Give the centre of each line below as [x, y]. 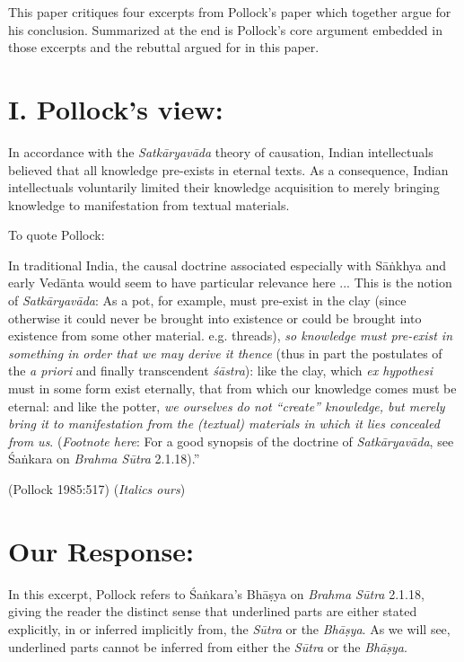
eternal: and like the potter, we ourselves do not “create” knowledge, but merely [227, 406]
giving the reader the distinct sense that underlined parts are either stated [213, 611]
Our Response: [101, 550]
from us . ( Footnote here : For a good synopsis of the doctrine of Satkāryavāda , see [231, 441]
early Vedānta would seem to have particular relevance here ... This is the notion [230, 282]
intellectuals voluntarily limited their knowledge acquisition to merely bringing [224, 187]
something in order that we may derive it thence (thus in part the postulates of [225, 353]
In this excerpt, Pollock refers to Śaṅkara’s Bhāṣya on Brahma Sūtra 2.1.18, [216, 593]
